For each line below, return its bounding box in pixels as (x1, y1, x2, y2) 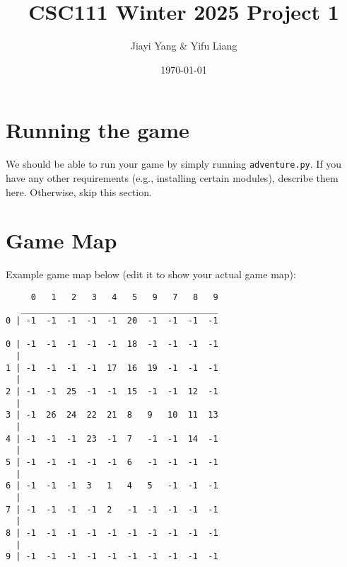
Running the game (6, 115, 189, 144)
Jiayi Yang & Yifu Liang (130, 38, 237, 53)
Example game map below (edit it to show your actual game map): (6, 267, 296, 282)
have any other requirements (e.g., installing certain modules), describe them (6, 170, 339, 185)
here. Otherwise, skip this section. (6, 184, 152, 199)
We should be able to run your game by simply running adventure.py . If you (6, 156, 342, 171)
